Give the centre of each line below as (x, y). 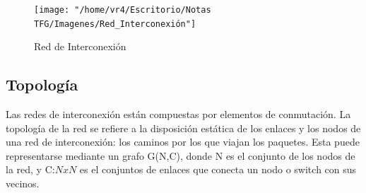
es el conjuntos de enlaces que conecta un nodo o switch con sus (218, 169)
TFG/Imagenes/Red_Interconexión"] (115, 24)
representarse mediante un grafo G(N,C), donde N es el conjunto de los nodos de (181, 155)
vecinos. (23, 183)
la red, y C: (30, 169)
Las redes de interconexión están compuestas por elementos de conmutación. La (178, 114)
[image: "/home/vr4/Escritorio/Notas (123, 10)
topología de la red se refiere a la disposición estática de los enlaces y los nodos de (183, 128)
